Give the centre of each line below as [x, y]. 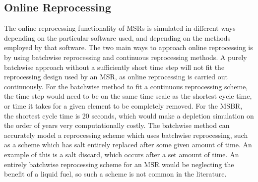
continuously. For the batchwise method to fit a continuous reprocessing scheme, [126, 86]
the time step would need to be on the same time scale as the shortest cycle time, [128, 96]
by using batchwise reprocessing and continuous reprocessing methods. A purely [126, 57]
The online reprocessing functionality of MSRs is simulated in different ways [120, 28]
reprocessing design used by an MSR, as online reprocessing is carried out [116, 77]
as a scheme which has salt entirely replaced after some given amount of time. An [128, 145]
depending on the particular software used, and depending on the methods [117, 37]
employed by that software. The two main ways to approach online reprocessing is [129, 47]
